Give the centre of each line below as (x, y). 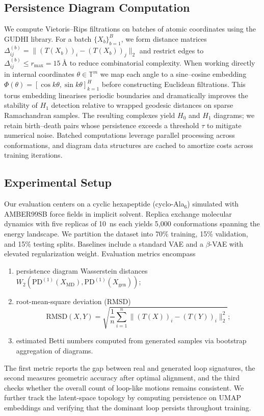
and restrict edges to (171, 50)
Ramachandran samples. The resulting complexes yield (90, 115)
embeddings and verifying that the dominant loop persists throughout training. (128, 408)
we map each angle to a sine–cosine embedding (173, 74)
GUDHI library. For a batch (48, 38)
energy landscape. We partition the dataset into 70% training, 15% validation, (126, 233)
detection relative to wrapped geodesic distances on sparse (142, 105)
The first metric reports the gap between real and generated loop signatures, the (130, 367)
